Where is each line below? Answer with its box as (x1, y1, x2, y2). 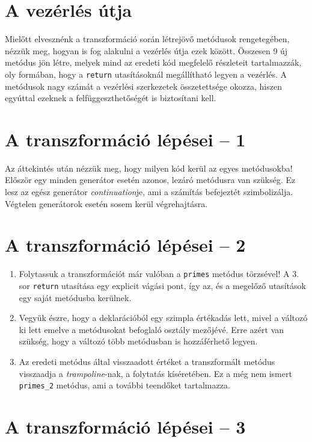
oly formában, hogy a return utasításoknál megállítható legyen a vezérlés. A (5, 67, 287, 80)
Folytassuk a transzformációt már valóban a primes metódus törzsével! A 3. (19, 267, 299, 280)
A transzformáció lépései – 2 (5, 232, 246, 257)
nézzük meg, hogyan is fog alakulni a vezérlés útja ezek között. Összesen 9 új (5, 44, 288, 57)
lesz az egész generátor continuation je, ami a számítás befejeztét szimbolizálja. (5, 185, 293, 198)
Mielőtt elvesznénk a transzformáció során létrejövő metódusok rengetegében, (5, 33, 290, 45)
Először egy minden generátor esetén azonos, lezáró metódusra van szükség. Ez (5, 173, 296, 186)
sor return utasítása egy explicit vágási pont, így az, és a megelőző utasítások (19, 279, 306, 292)
